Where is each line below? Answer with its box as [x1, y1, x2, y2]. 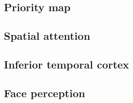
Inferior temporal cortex [4, 56, 129, 71]
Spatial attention [4, 28, 91, 43]
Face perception [4, 85, 85, 100]
